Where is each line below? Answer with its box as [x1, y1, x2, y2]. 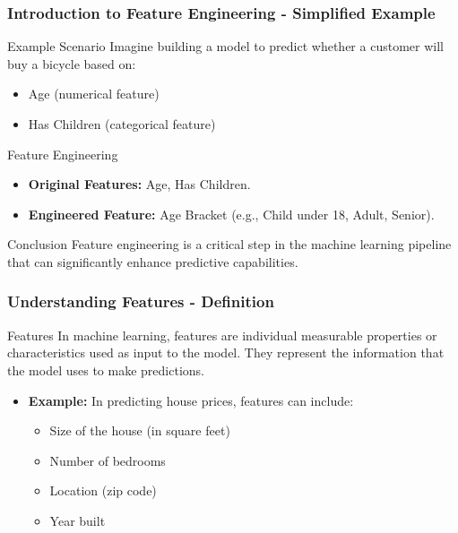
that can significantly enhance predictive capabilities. [7, 252, 298, 271]
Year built [49, 511, 106, 529]
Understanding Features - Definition [7, 290, 274, 313]
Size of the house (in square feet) [49, 421, 230, 440]
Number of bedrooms [49, 451, 166, 469]
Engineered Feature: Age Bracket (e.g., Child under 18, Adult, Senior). [28, 204, 435, 223]
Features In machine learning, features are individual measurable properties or [7, 325, 437, 344]
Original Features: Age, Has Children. [28, 175, 251, 193]
